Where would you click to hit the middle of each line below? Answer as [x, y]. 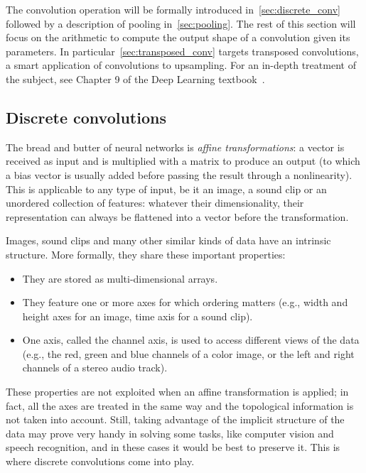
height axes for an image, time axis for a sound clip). [138, 316]
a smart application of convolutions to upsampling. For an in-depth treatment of [181, 65]
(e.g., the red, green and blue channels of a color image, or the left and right [188, 353]
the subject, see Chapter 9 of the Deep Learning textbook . [135, 78]
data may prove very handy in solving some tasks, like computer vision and [170, 433]
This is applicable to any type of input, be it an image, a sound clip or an [166, 189]
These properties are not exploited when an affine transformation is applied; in [177, 392]
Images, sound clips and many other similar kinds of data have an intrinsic [168, 240]
